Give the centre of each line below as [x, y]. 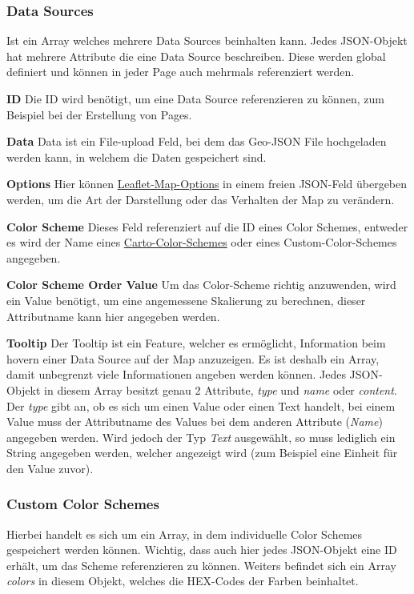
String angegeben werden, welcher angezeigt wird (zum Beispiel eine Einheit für [202, 453]
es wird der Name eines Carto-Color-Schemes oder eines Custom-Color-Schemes [202, 242]
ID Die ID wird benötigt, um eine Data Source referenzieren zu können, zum [195, 98]
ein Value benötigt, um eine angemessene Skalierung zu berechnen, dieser [186, 300]
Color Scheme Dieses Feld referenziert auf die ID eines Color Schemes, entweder [207, 226]
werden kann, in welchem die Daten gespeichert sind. [137, 157]
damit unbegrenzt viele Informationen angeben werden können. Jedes [176, 374]
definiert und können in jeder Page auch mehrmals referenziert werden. [181, 72]
